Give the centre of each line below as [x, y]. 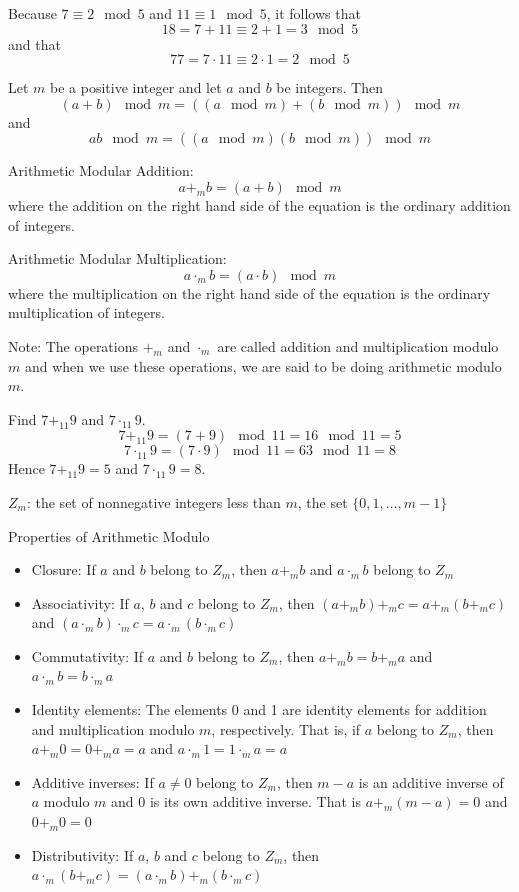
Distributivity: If [82, 854]
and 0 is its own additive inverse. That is [236, 801]
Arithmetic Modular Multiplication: [117, 258]
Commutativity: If [87, 655]
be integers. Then [329, 87]
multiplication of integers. [86, 312]
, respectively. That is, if [286, 728]
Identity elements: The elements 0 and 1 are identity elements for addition [259, 709]
